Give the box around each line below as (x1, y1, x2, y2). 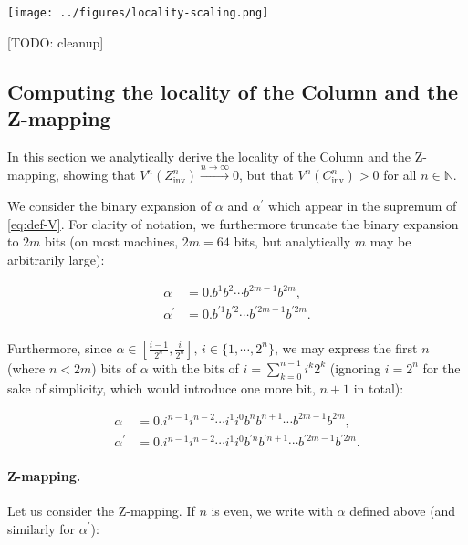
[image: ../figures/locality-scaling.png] (7, 6, 269, 19)
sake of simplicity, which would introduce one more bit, (7, 378, 316, 397)
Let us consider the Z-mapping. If (7, 500, 195, 519)
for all (383, 165, 417, 184)
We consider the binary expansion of (7, 196, 212, 215)
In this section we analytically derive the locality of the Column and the (7, 146, 411, 165)
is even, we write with (211, 500, 333, 519)
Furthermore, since (7, 338, 112, 357)
